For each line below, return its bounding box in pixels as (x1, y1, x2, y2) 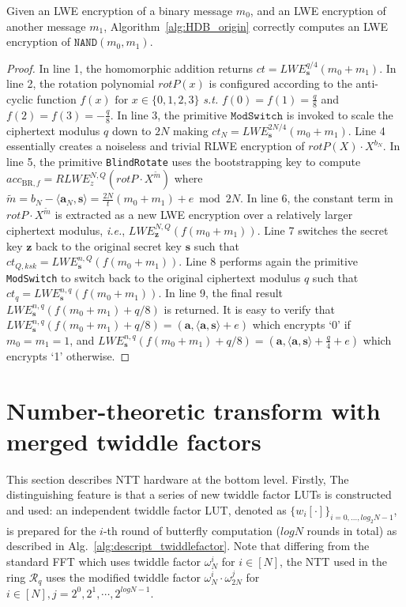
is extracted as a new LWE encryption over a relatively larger (55, 206, 353, 223)
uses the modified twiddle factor (46, 568, 201, 585)
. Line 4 (348, 122, 385, 138)
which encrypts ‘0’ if (252, 316, 351, 333)
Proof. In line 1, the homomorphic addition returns (6, 59, 254, 76)
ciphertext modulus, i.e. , (6, 221, 126, 238)
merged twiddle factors (6, 424, 261, 457)
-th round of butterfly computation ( (103, 522, 281, 538)
